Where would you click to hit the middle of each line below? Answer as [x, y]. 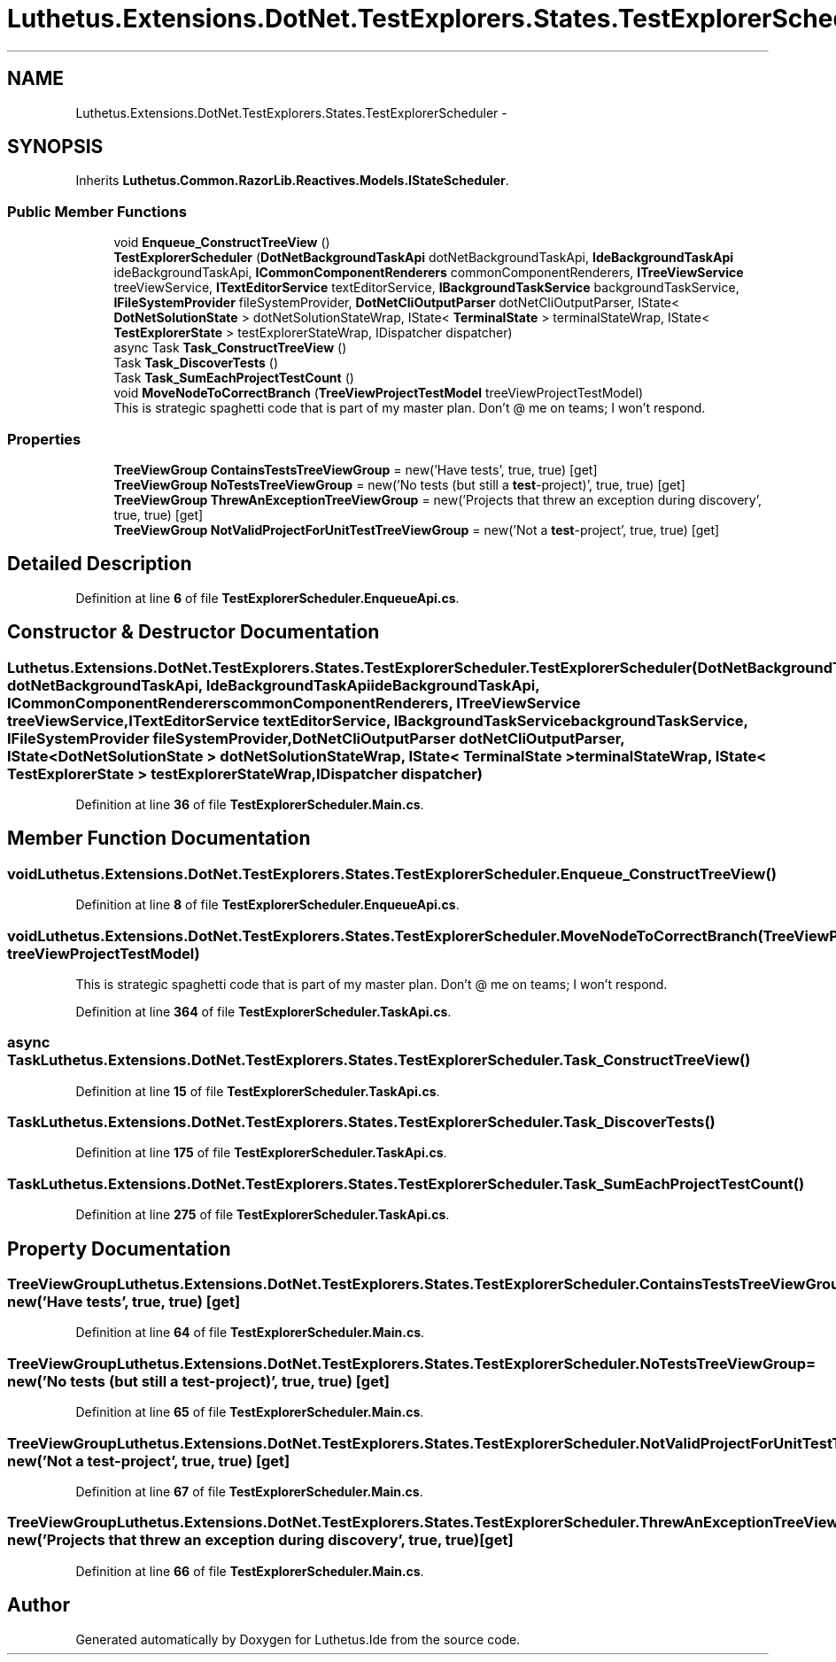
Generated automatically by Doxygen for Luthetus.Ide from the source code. [298, 1639]
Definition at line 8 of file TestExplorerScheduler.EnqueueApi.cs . [267, 905]
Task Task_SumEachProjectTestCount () [234, 378]
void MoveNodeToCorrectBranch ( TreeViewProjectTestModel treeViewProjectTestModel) [378, 393]
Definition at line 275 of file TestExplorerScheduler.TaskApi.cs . [263, 1215]
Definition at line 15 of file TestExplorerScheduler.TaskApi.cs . [258, 1091]
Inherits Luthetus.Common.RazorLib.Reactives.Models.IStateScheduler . [292, 181]
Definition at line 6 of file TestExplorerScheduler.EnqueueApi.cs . [267, 598]
